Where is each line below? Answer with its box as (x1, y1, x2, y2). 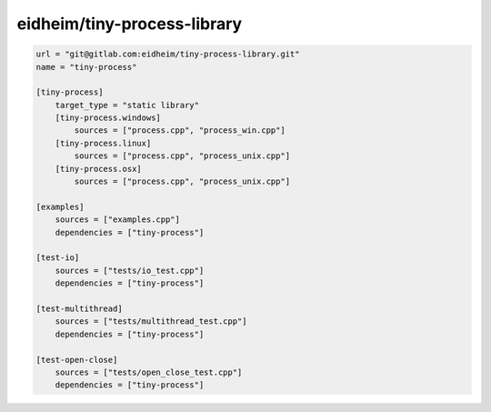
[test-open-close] (35, 355, 118, 365)
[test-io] (35, 253, 80, 263)
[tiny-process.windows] (55, 113, 161, 123)
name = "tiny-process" (35, 62, 137, 72)
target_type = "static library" (55, 100, 200, 110)
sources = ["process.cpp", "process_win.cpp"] (74, 126, 286, 136)
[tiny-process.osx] (55, 164, 143, 174)
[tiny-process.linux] (55, 137, 152, 148)
